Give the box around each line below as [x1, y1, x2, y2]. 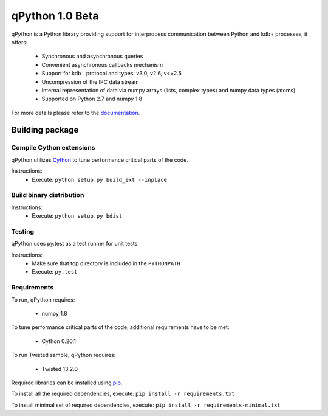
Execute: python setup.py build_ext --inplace [32, 176, 167, 183]
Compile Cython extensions [11, 144, 95, 152]
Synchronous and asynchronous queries [41, 52, 143, 60]
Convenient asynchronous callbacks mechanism [41, 61, 163, 68]
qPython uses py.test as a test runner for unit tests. [11, 240, 139, 248]
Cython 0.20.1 [41, 338, 76, 345]
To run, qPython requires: [11, 296, 75, 303]
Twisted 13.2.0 [41, 365, 78, 372]
